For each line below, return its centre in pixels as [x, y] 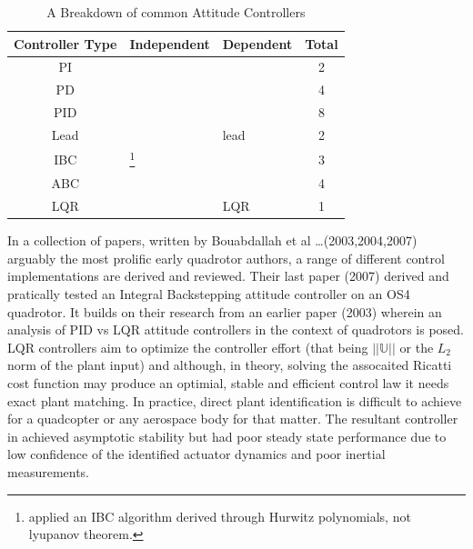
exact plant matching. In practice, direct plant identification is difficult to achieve [235, 400]
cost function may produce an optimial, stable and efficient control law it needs [228, 383]
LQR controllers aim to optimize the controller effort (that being [188, 347]
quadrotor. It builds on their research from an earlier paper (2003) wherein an [225, 311]
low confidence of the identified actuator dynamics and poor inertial [196, 454]
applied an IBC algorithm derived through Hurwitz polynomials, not [220, 516]
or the [417, 347]
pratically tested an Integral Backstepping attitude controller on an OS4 [209, 294]
